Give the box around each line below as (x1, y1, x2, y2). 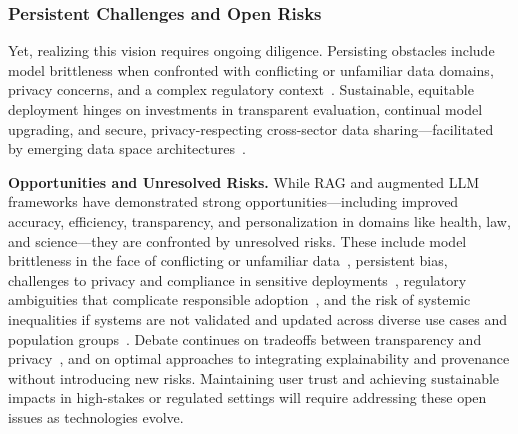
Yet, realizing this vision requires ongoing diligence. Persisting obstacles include (8, 40, 495, 61)
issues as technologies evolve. (8, 406, 184, 427)
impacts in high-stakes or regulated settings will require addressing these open (8, 387, 487, 408)
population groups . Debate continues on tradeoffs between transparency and (8, 328, 482, 349)
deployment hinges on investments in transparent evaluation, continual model (8, 99, 483, 119)
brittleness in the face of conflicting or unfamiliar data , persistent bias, (8, 250, 448, 271)
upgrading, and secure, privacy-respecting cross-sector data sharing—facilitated (8, 118, 494, 139)
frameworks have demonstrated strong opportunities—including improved (8, 191, 459, 212)
